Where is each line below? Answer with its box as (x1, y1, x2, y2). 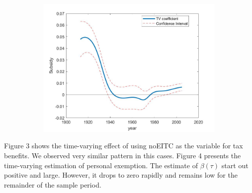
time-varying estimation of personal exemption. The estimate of (4, 160, 198, 170)
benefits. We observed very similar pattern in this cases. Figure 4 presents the (4, 150, 241, 161)
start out (221, 160, 249, 170)
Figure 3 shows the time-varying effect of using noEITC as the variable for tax (4, 140, 243, 151)
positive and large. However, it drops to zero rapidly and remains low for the (4, 170, 238, 180)
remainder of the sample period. (4, 179, 101, 190)
